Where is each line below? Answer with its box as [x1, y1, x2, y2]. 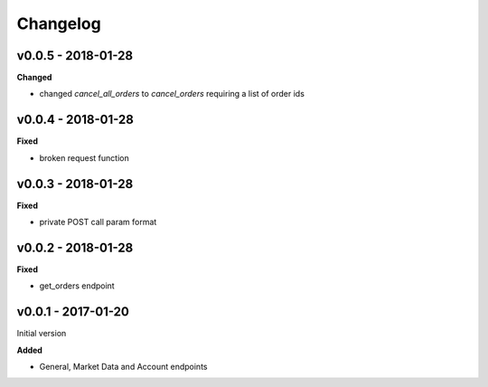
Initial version [16, 328, 67, 339]
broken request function [39, 152, 130, 163]
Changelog [16, 14, 101, 33]
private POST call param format [39, 217, 157, 228]
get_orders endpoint [39, 280, 115, 291]
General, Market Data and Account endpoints [39, 362, 208, 373]
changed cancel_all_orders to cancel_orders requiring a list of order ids [39, 89, 305, 99]
